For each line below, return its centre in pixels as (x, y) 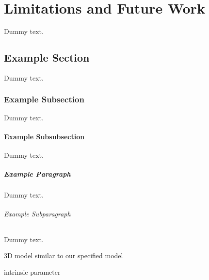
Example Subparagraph (37, 214)
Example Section (47, 58)
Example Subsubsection (44, 136)
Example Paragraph (37, 174)
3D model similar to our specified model (64, 255)
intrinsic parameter (32, 272)
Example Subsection (44, 99)
